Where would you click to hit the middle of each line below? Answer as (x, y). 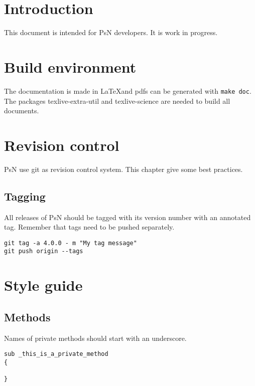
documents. (22, 111)
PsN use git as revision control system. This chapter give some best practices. (123, 169)
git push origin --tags (44, 251)
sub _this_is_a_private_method (56, 354)
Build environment (70, 66)
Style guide (43, 285)
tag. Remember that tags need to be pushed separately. (89, 227)
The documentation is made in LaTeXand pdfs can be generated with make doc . (128, 90)
